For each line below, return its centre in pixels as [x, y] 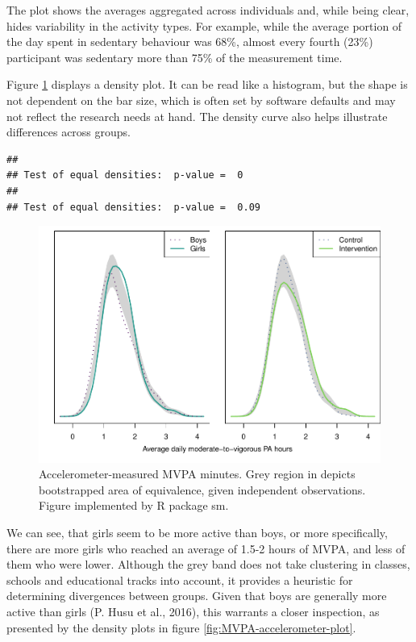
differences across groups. [69, 132]
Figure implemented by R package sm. [134, 505]
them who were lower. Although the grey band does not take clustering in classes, [208, 564]
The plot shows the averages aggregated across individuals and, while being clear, [208, 10]
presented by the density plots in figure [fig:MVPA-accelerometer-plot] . [181, 627]
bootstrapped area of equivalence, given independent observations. [202, 489]
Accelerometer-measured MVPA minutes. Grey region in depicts [197, 474]
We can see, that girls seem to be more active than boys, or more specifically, [197, 533]
